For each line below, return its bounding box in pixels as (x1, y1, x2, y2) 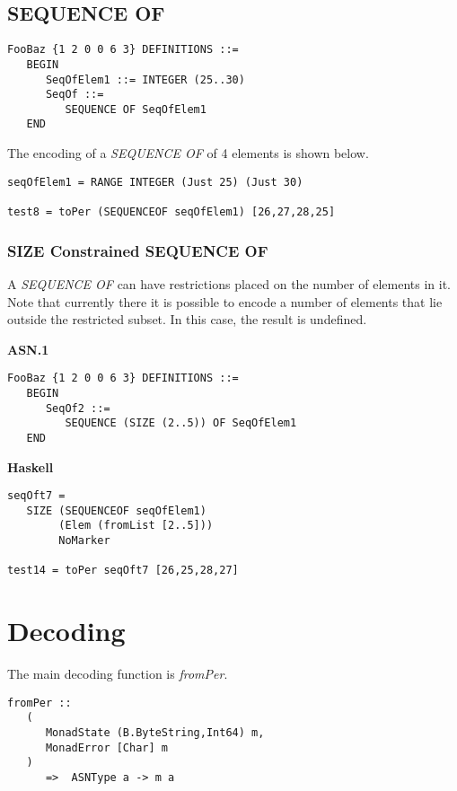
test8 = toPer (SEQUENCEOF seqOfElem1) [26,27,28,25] (7, 206, 336, 219)
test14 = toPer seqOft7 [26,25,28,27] (7, 564, 239, 577)
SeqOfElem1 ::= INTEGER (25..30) (45, 73, 245, 86)
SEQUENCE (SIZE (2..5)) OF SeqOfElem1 (65, 417, 297, 430)
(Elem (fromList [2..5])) (58, 519, 214, 532)
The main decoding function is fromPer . (7, 664, 228, 683)
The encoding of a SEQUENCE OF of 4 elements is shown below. (7, 144, 369, 163)
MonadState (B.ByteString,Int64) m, (45, 726, 265, 740)
